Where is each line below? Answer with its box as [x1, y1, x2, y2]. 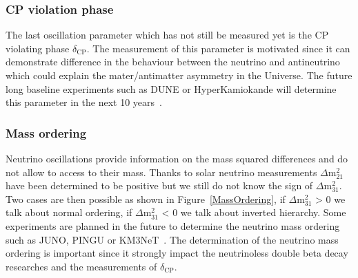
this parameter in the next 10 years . [6, 95, 162, 109]
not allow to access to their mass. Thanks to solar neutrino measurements [6, 164, 317, 179]
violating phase [6, 41, 70, 55]
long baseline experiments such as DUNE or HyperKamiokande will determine [6, 81, 337, 96]
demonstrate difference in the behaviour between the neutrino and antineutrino [6, 54, 340, 69]
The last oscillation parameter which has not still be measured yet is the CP [6, 28, 329, 42]
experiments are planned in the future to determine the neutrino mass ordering [6, 218, 340, 233]
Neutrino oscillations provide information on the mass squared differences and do [6, 151, 348, 165]
